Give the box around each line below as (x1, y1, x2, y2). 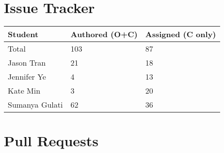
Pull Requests (4, 131, 98, 151)
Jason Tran (8, 57, 46, 69)
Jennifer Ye (8, 71, 46, 83)
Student (8, 28, 39, 40)
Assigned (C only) (145, 28, 216, 40)
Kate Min (8, 85, 41, 97)
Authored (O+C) (70, 28, 138, 40)
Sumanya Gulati (8, 99, 63, 111)
